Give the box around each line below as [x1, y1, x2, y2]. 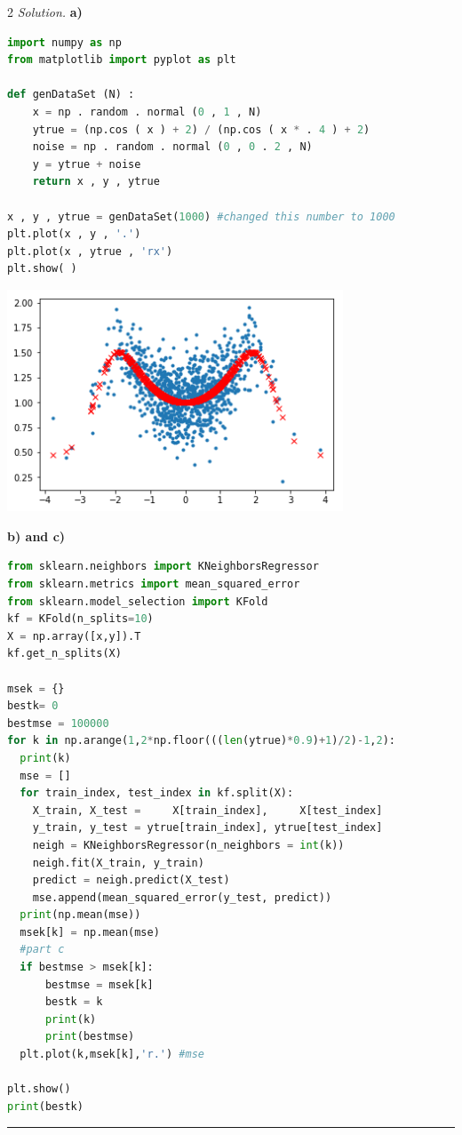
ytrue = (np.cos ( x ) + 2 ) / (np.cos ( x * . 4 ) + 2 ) [32, 123, 370, 136]
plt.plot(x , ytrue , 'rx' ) [7, 244, 173, 258]
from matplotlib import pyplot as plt [7, 53, 236, 67]
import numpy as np [7, 36, 122, 49]
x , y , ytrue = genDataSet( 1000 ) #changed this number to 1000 [7, 210, 395, 223]
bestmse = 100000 [7, 716, 109, 730]
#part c [20, 943, 65, 956]
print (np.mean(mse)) [20, 908, 141, 922]
